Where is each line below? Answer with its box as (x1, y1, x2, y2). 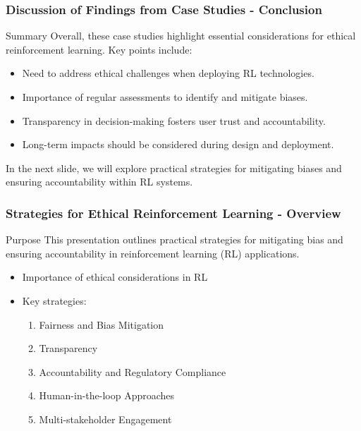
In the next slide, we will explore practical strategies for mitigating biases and (6, 160, 342, 175)
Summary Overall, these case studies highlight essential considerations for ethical (6, 28, 356, 43)
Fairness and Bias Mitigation (39, 317, 164, 332)
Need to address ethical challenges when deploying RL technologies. (22, 66, 314, 80)
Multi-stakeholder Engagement (39, 411, 172, 426)
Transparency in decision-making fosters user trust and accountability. (22, 113, 326, 128)
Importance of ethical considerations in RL (22, 269, 208, 284)
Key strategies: (22, 293, 87, 308)
